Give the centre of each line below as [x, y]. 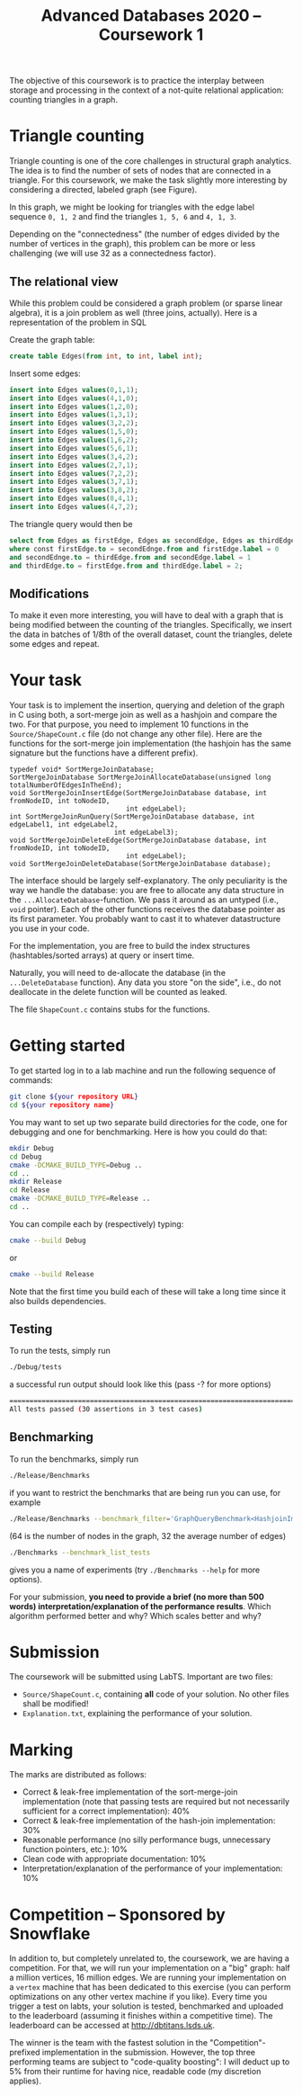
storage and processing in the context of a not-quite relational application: [147, 90]
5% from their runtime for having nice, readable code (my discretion [135, 2072]
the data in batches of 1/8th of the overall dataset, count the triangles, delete [151, 634]
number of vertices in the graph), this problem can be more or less [133, 244]
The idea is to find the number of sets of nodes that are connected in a [140, 171]
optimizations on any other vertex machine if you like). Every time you [138, 1997]
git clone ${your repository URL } [74, 1097]
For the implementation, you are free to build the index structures [130, 946]
